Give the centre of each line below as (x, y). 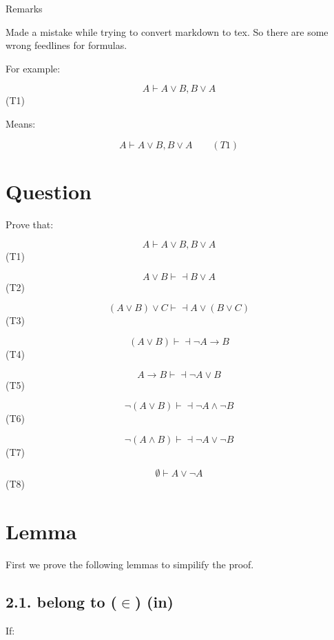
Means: (21, 123)
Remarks (24, 8)
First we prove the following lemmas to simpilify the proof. (130, 564)
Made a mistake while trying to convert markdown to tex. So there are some (167, 31)
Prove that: (30, 224)
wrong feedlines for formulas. (66, 45)
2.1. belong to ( (61, 602)
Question (49, 191)
